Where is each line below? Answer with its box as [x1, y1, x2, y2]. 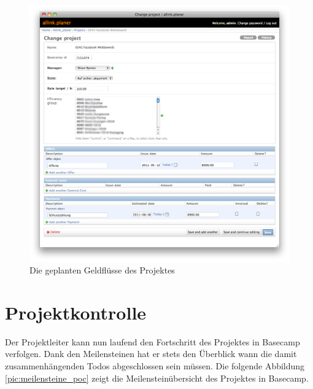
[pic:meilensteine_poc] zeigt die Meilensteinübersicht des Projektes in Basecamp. [5, 371, 309, 384]
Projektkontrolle [5, 299, 147, 324]
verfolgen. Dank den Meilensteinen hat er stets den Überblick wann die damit [5, 347, 297, 360]
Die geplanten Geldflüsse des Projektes [29, 264, 175, 277]
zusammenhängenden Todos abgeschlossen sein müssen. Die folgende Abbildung [5, 360, 305, 372]
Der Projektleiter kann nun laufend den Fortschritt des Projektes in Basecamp [5, 335, 300, 348]
